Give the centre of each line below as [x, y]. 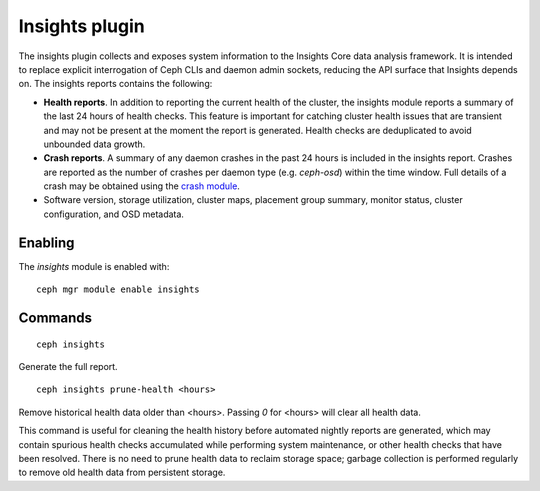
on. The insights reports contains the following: [115, 84]
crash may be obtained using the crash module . [141, 186]
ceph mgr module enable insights [118, 289]
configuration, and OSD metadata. [114, 214]
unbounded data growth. [94, 144]
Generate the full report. [68, 366]
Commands [55, 317]
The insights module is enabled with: [94, 266]
